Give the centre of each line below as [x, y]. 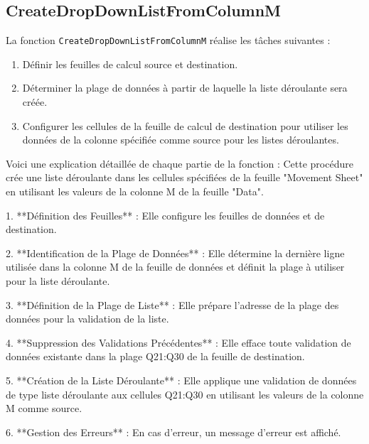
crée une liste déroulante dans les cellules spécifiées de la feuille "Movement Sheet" [184, 177]
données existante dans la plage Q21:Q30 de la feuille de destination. [155, 356]
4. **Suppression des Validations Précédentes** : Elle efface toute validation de [178, 342]
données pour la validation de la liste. [87, 319]
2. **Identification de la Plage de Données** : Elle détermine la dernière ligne [175, 253]
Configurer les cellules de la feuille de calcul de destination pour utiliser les [185, 125]
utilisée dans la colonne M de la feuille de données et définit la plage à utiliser [175, 267]
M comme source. [44, 408]
